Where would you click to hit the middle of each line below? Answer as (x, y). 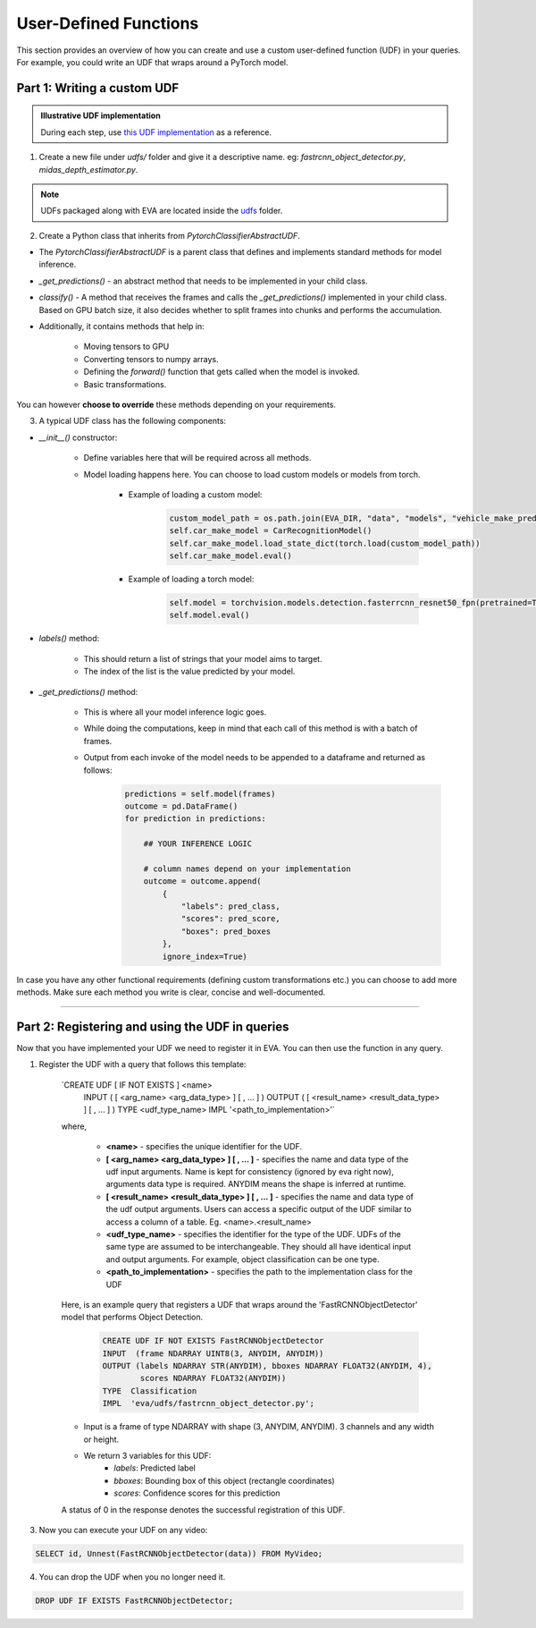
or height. (101, 1439)
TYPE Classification (150, 1391)
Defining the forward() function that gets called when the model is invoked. (222, 372)
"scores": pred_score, (230, 919)
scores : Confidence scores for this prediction (197, 1493)
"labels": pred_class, (230, 907)
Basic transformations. (125, 384)
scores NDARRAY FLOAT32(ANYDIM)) (213, 1378)
